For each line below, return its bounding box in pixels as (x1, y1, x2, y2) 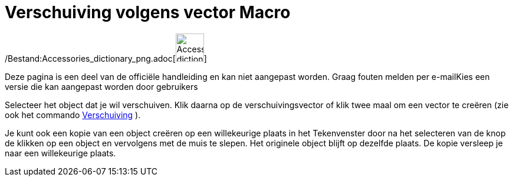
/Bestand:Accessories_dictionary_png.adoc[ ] (5, 53, 207, 63)
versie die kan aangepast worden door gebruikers (5, 81, 198, 92)
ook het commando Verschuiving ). (5, 109, 141, 120)
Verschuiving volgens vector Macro (5, 2, 291, 22)
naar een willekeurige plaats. (5, 148, 116, 158)
